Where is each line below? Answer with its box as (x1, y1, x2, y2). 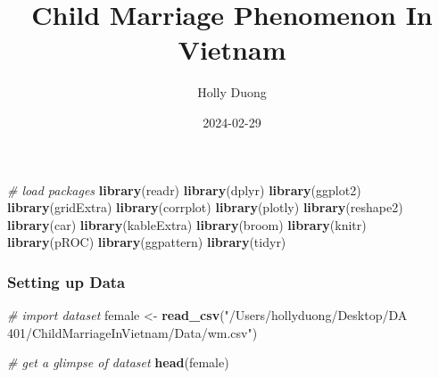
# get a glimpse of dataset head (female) (7, 353, 229, 372)
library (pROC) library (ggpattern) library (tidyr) (7, 233, 286, 251)
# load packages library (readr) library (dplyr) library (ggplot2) (7, 180, 361, 199)
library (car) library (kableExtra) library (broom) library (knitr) (7, 215, 367, 234)
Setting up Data (7, 270, 126, 292)
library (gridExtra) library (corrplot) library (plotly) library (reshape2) (7, 198, 403, 217)
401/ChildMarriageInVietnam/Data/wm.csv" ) (7, 323, 258, 341)
